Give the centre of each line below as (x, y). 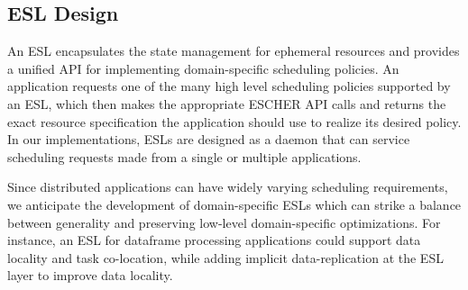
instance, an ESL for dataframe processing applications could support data (214, 240)
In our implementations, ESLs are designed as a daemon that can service (209, 139)
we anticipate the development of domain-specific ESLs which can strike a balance (234, 204)
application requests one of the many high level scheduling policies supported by (229, 86)
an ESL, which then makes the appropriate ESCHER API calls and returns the (227, 103)
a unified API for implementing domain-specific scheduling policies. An (203, 68)
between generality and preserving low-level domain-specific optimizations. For (224, 222)
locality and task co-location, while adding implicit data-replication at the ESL (225, 257)
